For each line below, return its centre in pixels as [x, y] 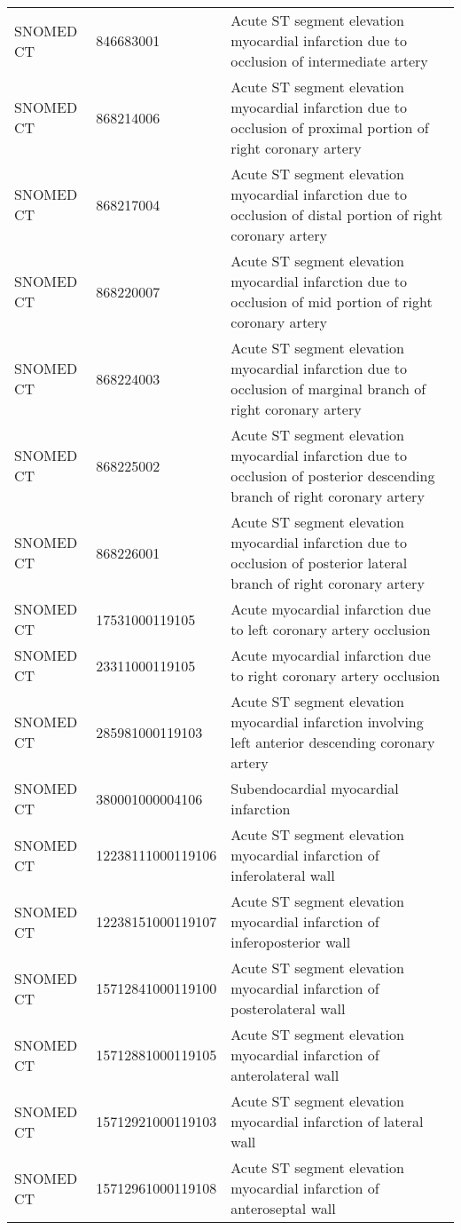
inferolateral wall [283, 875]
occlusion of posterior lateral [319, 563]
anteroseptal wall [283, 1208]
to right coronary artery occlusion [336, 675]
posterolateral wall [288, 1008]
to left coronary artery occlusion [331, 629]
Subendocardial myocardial [315, 788]
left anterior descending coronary [333, 742]
